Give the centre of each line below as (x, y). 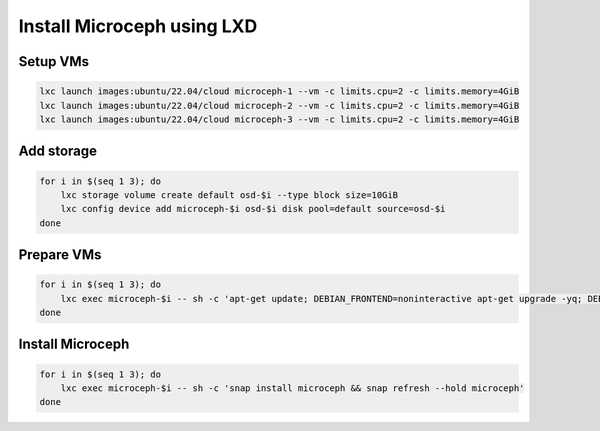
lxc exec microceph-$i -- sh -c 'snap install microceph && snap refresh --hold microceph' (292, 388)
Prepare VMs (60, 255)
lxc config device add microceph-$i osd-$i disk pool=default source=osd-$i (253, 209)
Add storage (58, 151)
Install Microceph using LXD (138, 26)
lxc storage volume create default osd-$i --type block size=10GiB (229, 194)
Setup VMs (54, 61)
